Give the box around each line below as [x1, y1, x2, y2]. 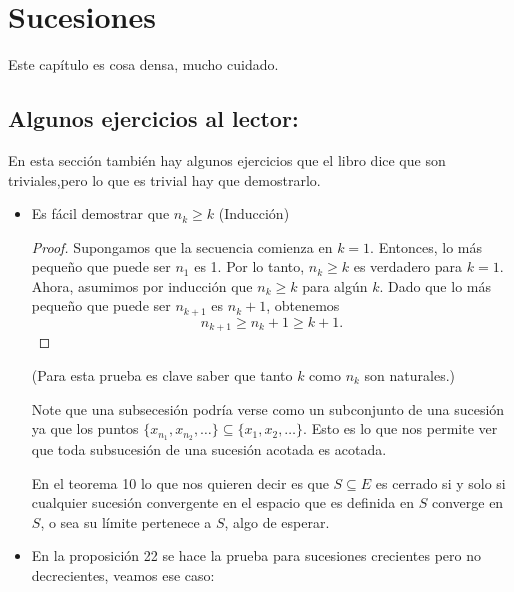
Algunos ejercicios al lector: [8, 103, 299, 134]
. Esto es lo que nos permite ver [303, 418, 498, 439]
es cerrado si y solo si [375, 472, 506, 493]
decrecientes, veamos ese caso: [31, 565, 215, 585]
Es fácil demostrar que [31, 203, 170, 224]
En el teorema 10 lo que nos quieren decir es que [31, 472, 329, 493]
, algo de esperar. [224, 511, 330, 532]
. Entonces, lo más [370, 236, 483, 257]
